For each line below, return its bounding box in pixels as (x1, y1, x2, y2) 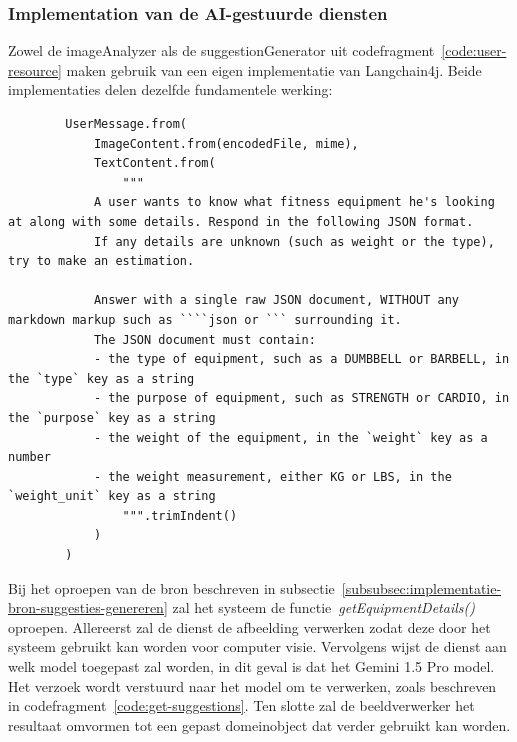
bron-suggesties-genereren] (8, 597, 168, 618)
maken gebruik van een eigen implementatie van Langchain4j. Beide (66, 59, 482, 80)
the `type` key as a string (8, 371, 195, 386)
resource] (8, 59, 62, 80)
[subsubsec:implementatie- (341, 577, 502, 598)
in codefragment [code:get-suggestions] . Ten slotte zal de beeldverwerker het (8, 695, 475, 716)
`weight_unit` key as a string (8, 489, 216, 504)
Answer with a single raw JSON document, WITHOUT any (93, 293, 460, 308)
